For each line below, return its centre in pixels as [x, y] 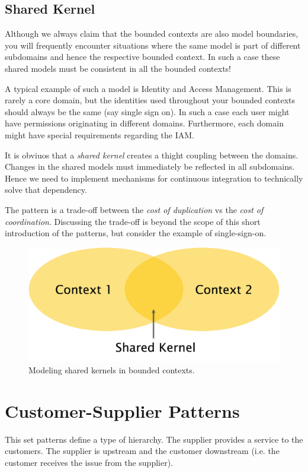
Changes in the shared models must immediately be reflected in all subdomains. [150, 166]
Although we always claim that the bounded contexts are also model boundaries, [152, 34]
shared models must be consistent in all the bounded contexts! [118, 68]
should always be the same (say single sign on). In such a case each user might [147, 111]
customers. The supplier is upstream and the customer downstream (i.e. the [142, 451]
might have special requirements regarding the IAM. [100, 134]
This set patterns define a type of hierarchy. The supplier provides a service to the [154, 439]
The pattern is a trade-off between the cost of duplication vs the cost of [134, 209]
